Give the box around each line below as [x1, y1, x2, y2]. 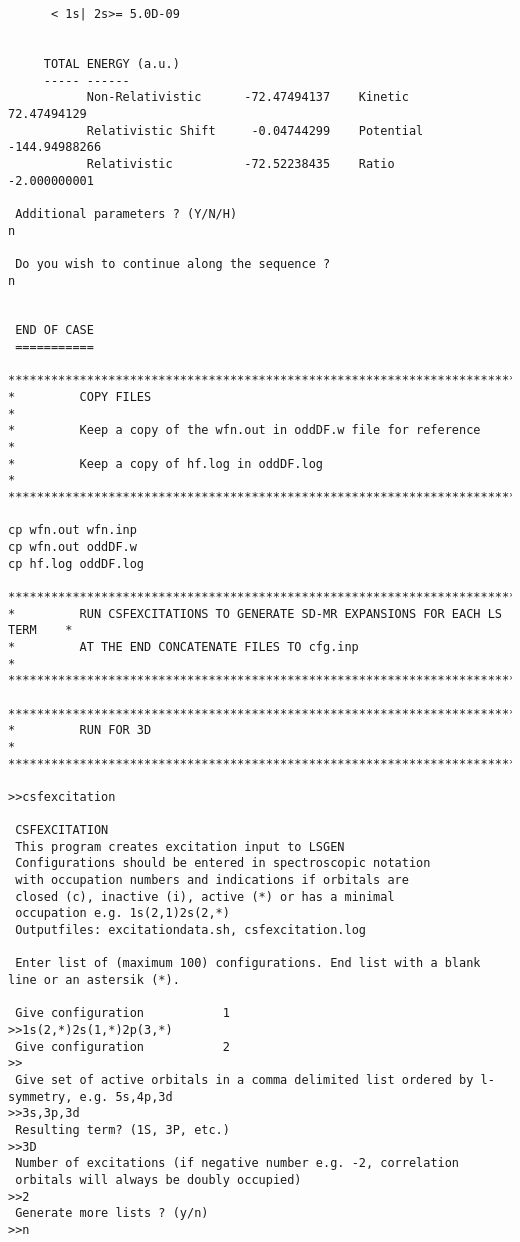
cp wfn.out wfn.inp [8, 523, 137, 538]
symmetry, [8, 1089, 73, 1104]
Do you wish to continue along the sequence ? [15, 256, 331, 271]
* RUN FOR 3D [8, 723, 152, 738]
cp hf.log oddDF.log [8, 556, 145, 571]
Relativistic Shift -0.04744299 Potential [86, 123, 424, 138]
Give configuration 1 [15, 1006, 230, 1021]
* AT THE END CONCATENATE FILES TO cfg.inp [8, 639, 359, 654]
